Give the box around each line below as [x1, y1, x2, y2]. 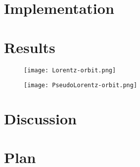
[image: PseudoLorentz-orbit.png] [24, 82, 138, 89]
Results [4, 37, 55, 57]
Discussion [4, 109, 77, 128]
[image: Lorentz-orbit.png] [24, 66, 116, 74]
